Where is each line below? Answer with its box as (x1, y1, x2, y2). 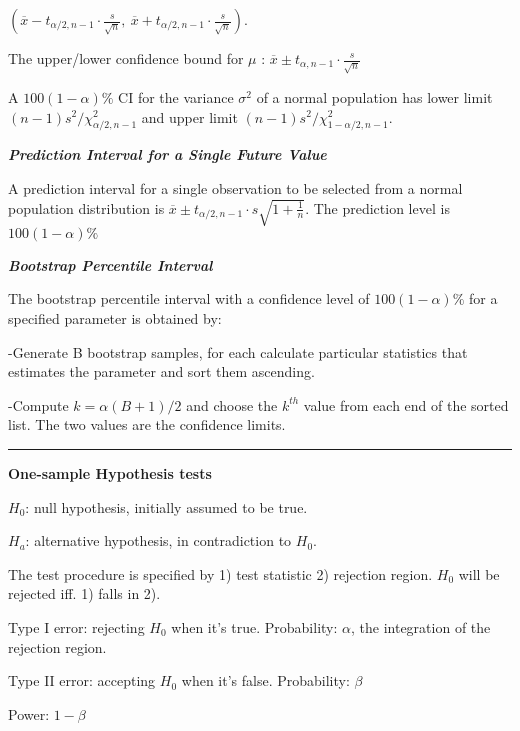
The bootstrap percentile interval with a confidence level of (8, 288, 370, 309)
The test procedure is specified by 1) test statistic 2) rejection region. (8, 563, 433, 584)
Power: (8, 703, 50, 724)
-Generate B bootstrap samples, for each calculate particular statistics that (8, 341, 468, 362)
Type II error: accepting (8, 670, 156, 691)
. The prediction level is (305, 197, 450, 218)
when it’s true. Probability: (171, 616, 338, 637)
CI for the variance (118, 86, 234, 107)
